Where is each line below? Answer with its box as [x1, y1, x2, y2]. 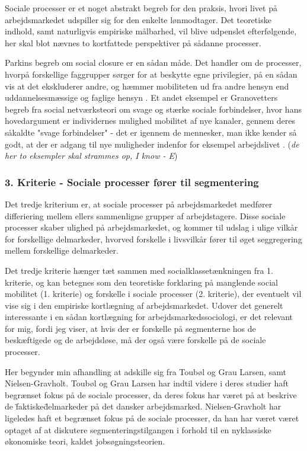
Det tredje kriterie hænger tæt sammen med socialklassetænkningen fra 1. [5, 264, 273, 276]
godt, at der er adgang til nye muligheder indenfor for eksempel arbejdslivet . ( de [5, 137, 299, 150]
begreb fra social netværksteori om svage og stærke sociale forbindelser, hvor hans [5, 103, 302, 115]
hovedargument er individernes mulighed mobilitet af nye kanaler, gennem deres [5, 114, 295, 127]
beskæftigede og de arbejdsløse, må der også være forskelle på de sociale [5, 334, 266, 346]
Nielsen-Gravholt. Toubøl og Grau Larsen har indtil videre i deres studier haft [5, 377, 289, 389]
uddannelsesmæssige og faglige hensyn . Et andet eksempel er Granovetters [5, 91, 278, 104]
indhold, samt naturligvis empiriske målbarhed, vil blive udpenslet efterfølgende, [5, 25, 297, 37]
